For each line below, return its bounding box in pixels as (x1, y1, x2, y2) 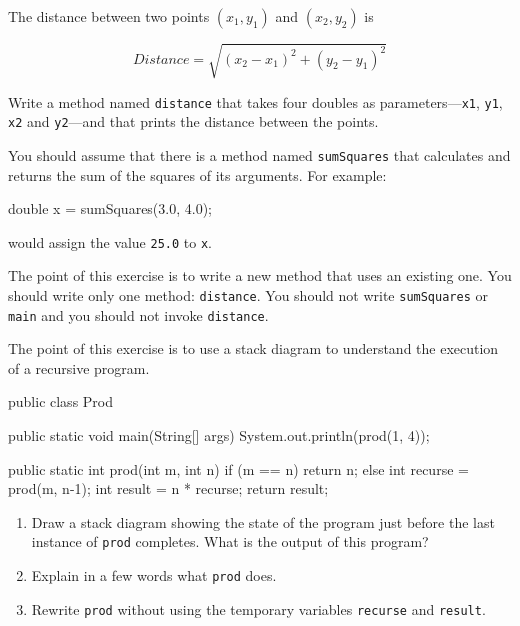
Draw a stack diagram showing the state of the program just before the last (31, 511, 495, 532)
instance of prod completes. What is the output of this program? (31, 531, 429, 552)
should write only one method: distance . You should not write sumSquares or (8, 284, 488, 305)
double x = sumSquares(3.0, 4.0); (8, 198, 212, 219)
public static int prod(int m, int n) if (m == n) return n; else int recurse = (8, 458, 469, 479)
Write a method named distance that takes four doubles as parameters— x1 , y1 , (8, 91, 503, 112)
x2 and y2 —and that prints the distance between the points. (8, 111, 379, 132)
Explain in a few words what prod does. (31, 565, 277, 586)
